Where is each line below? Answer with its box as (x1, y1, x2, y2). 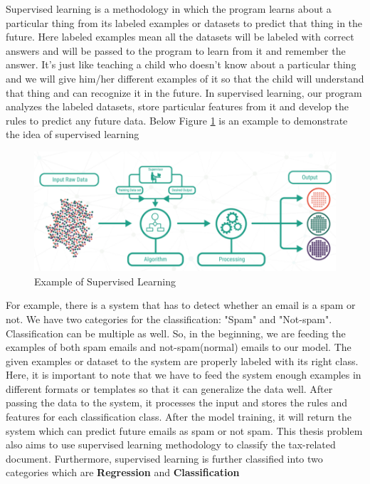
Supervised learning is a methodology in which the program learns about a (6, 1, 332, 16)
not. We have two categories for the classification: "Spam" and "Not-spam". (6, 311, 332, 326)
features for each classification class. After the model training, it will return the (6, 409, 351, 424)
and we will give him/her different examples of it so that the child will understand (6, 70, 364, 85)
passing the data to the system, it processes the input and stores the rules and (6, 395, 347, 410)
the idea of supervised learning (6, 127, 139, 142)
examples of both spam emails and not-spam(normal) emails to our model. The (6, 340, 351, 354)
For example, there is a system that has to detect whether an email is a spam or (6, 298, 356, 312)
